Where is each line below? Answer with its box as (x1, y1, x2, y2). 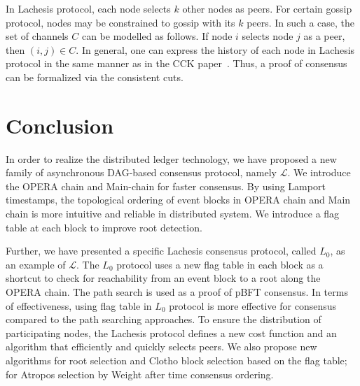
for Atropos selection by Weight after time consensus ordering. (6, 366, 274, 381)
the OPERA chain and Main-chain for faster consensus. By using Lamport (6, 178, 326, 193)
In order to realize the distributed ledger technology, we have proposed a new (6, 151, 337, 166)
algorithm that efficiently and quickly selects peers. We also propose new (6, 339, 317, 354)
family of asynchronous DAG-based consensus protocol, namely (6, 165, 277, 180)
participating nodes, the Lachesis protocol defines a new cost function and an (6, 325, 337, 340)
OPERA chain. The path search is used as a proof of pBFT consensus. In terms (6, 285, 348, 299)
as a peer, (303, 29, 345, 43)
